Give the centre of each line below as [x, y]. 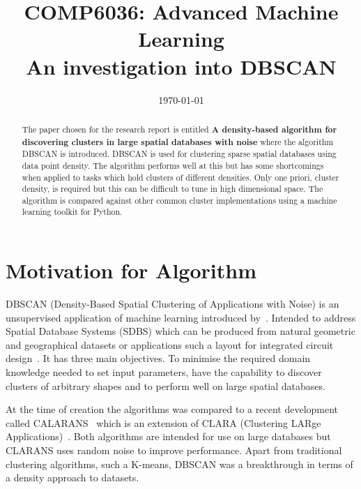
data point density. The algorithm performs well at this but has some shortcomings [173, 165]
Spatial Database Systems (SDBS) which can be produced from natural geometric [180, 331]
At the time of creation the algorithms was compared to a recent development [172, 409]
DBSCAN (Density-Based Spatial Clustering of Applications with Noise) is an [172, 304]
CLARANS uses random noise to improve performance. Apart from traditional [174, 450]
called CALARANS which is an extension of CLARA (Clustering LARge [163, 422]
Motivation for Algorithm [131, 270]
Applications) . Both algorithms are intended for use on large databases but [168, 436]
